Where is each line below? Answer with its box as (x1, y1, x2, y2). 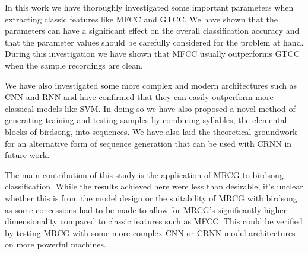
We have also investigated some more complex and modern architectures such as (5, 79, 297, 91)
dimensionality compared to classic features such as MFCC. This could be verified (5, 215, 303, 227)
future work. (5, 149, 50, 161)
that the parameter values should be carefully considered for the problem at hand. (5, 36, 304, 48)
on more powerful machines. (5, 238, 106, 250)
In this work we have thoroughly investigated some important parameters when (5, 1, 294, 13)
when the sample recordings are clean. (5, 59, 143, 71)
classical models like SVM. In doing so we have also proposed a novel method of (5, 102, 296, 114)
